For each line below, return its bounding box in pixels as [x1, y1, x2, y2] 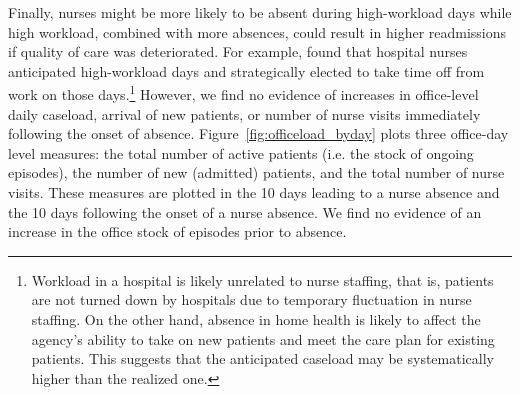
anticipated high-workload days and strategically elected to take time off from [8, 60, 485, 81]
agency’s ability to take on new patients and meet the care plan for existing [31, 328, 495, 349]
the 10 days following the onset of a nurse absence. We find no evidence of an [8, 201, 482, 222]
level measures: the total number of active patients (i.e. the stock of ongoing [8, 142, 474, 163]
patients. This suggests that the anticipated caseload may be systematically [31, 348, 494, 369]
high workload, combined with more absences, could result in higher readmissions [8, 21, 507, 42]
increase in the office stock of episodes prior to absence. [8, 221, 347, 242]
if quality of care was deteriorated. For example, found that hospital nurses [8, 41, 468, 62]
